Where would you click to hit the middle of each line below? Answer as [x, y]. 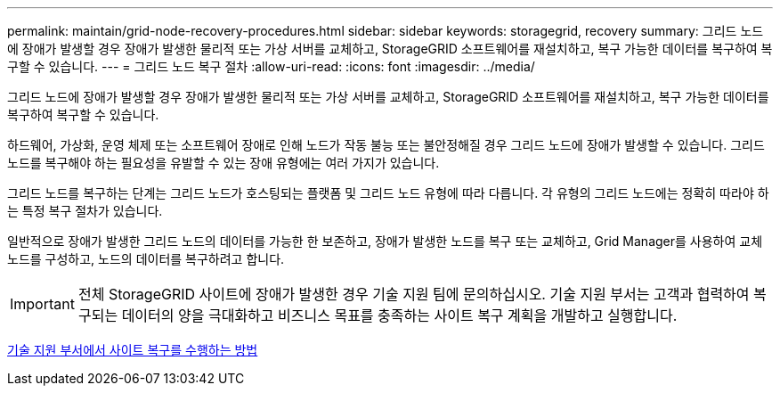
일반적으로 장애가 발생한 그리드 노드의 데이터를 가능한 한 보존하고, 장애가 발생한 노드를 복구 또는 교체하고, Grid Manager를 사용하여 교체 [385, 241]
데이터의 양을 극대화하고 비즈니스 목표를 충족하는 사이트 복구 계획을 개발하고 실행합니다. [399, 315]
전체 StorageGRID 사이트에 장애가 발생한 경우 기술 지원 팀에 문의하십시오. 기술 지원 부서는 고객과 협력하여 [414, 294]
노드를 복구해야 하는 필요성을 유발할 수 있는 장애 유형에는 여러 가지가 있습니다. [223, 163]
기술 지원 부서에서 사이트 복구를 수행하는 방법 [133, 350]
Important [42, 304]
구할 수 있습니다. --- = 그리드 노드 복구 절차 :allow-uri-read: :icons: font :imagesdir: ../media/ [271, 66]
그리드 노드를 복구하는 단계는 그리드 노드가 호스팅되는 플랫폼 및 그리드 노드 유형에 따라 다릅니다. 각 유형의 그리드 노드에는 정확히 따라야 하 [388, 193]
